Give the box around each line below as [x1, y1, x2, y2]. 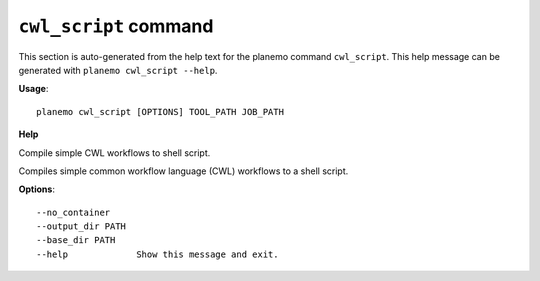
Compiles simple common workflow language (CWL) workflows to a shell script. [18, 165, 349, 177]
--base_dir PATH [36, 235, 116, 246]
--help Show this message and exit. [36, 248, 279, 260]
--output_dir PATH [36, 221, 127, 232]
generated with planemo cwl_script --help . [18, 64, 218, 76]
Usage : [18, 83, 49, 95]
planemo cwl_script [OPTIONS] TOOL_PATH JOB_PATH [36, 106, 285, 117]
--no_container [36, 206, 111, 218]
